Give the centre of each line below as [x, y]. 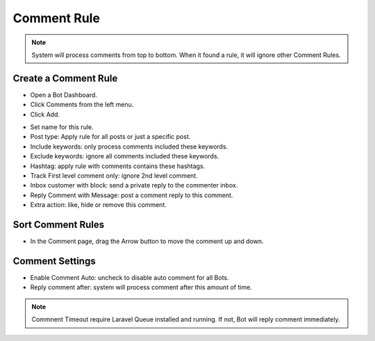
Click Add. [45, 114]
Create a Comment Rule [65, 78]
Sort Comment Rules [59, 225]
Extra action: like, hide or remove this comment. [98, 205]
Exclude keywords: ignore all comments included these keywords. [125, 156]
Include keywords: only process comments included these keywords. [129, 147]
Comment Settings [55, 261]
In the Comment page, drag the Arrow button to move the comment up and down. [147, 241]
